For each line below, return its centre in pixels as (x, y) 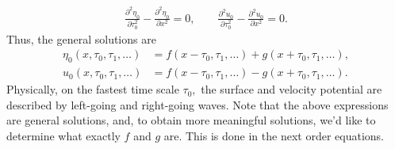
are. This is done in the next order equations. (274, 135)
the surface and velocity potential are (291, 89)
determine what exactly (63, 135)
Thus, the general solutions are (81, 38)
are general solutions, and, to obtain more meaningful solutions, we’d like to (191, 120)
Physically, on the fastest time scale (93, 89)
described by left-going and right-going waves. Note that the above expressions (197, 104)
